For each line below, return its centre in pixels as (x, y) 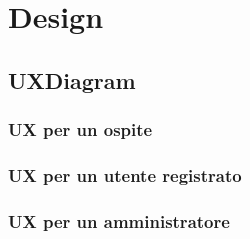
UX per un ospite (80, 129)
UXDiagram (72, 79)
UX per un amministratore (119, 220)
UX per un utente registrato (125, 174)
